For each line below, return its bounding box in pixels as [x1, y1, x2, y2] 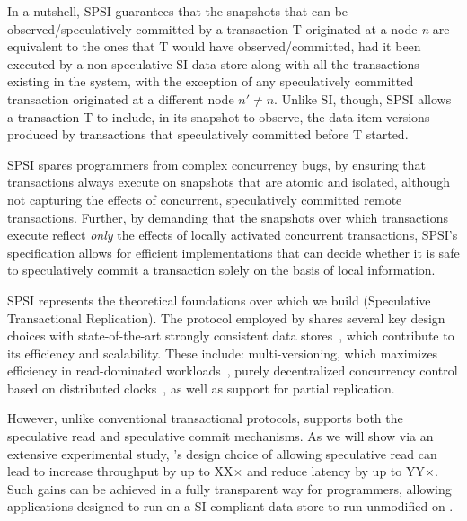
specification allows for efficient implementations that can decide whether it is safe [7, 243, 460, 261]
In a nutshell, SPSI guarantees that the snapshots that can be [7, 2, 348, 20]
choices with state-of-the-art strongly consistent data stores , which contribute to [7, 326, 454, 345]
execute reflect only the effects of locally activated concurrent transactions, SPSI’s [7, 225, 458, 244]
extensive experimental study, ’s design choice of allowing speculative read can [7, 444, 437, 463]
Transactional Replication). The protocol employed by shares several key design [7, 308, 445, 327]
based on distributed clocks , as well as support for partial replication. [7, 378, 395, 397]
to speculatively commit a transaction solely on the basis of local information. [7, 260, 436, 279]
